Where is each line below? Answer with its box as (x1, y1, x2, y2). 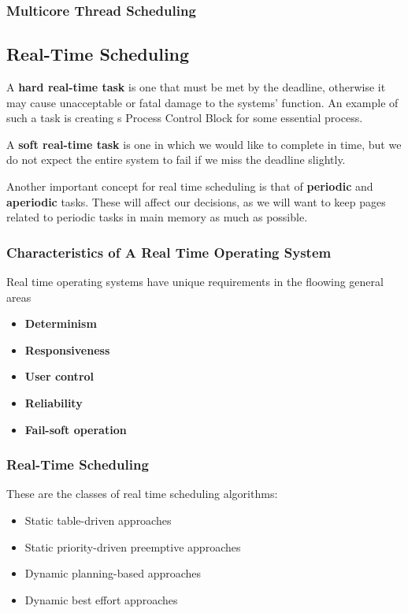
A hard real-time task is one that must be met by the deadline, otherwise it (6, 79, 386, 95)
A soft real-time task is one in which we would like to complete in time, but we (6, 136, 402, 152)
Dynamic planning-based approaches (24, 565, 202, 581)
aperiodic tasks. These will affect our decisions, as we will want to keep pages (6, 193, 386, 210)
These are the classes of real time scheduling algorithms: (6, 485, 278, 502)
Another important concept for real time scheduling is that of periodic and (6, 178, 373, 195)
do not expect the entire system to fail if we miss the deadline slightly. (6, 151, 346, 168)
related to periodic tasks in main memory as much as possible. (6, 209, 308, 225)
